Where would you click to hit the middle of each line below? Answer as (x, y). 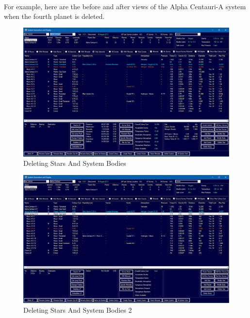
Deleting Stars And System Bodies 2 (78, 310)
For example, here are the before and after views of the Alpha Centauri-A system (125, 6)
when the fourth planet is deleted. (54, 16)
